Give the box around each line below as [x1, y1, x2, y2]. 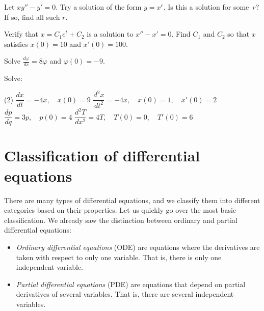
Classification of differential [4, 145, 200, 166]
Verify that [4, 29, 38, 39]
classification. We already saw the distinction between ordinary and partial [4, 214, 237, 225]
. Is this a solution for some [163, 2, 249, 12]
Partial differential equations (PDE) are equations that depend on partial [16, 278, 246, 289]
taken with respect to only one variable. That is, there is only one [16, 251, 222, 262]
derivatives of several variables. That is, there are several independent [16, 289, 234, 299]
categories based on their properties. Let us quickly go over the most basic [4, 205, 236, 215]
